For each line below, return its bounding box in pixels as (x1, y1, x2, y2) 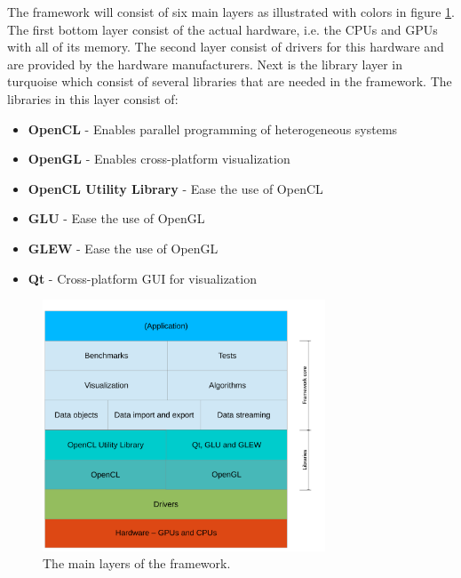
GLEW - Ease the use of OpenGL (28, 238, 219, 257)
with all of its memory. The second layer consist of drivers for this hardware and (7, 37, 444, 56)
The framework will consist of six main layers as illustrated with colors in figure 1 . (7, 3, 455, 20)
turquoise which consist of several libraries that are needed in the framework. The (7, 72, 452, 91)
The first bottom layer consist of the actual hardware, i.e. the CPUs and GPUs (7, 20, 438, 38)
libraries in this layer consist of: (7, 89, 179, 108)
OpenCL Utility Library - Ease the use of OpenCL (28, 179, 323, 197)
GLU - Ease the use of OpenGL (28, 209, 205, 228)
